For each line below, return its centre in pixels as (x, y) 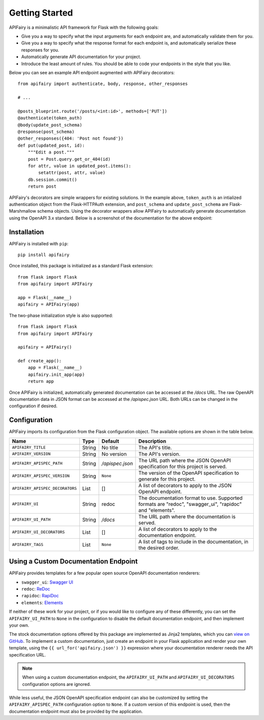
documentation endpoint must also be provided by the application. (76, 711)
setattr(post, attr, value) (72, 173)
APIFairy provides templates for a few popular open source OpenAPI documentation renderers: (105, 573)
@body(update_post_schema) (50, 125)
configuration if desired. (33, 406)
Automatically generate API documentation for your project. (81, 57)
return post (42, 186)
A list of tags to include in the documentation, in (194, 542)
